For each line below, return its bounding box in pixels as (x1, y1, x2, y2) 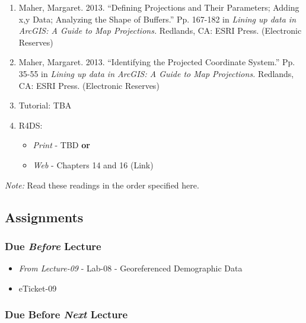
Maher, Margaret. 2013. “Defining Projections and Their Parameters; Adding (18, 1, 299, 13)
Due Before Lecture (5, 238, 101, 253)
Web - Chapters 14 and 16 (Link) (33, 158, 154, 171)
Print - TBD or (33, 139, 90, 151)
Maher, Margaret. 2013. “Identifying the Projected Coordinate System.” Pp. (18, 56, 295, 68)
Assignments (5, 207, 84, 226)
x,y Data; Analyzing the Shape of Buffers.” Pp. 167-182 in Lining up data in (18, 12, 297, 25)
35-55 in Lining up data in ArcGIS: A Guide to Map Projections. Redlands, (18, 67, 294, 79)
